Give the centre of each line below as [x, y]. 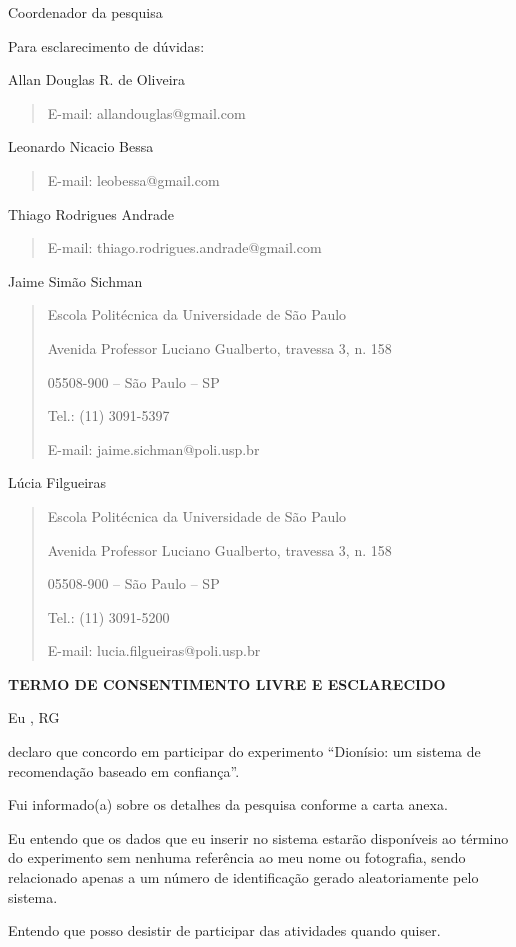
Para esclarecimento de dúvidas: [106, 45]
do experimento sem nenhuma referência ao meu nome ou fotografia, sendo [237, 857]
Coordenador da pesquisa [85, 12]
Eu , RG [34, 717]
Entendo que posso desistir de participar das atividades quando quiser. [224, 930]
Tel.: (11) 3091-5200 [108, 616]
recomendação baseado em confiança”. [124, 770]
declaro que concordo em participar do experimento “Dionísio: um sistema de [244, 751]
